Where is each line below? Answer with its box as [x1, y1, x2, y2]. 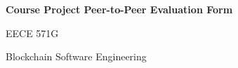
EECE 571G [6, 25, 59, 40]
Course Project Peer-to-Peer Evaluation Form [6, 2, 233, 16]
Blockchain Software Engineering [6, 49, 147, 64]
